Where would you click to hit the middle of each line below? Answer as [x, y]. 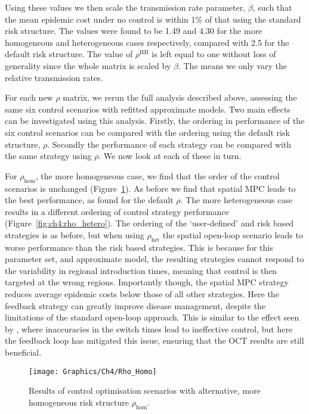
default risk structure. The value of [69, 54]
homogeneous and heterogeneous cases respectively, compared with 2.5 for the [147, 42]
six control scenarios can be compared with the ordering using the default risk [147, 132]
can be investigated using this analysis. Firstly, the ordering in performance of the [155, 121]
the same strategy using [48, 156]
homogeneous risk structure [79, 402]
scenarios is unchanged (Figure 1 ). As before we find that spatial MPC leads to [150, 188]
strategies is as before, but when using [75, 234]
